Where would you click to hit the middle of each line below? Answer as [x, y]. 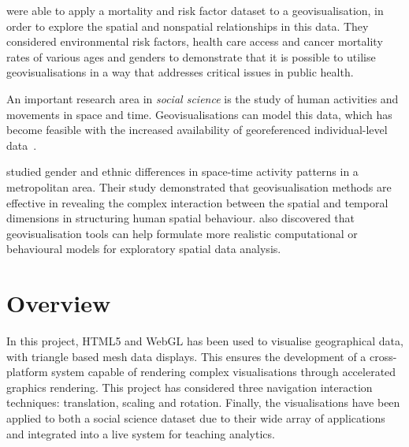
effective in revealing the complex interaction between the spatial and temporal [197, 202]
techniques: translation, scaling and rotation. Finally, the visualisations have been [203, 402]
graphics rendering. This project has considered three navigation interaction [190, 387]
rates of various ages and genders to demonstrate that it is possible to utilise [191, 56]
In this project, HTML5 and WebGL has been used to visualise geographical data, [205, 341]
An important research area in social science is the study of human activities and [203, 98]
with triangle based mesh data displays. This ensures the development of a [186, 356]
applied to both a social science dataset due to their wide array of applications [196, 418]
